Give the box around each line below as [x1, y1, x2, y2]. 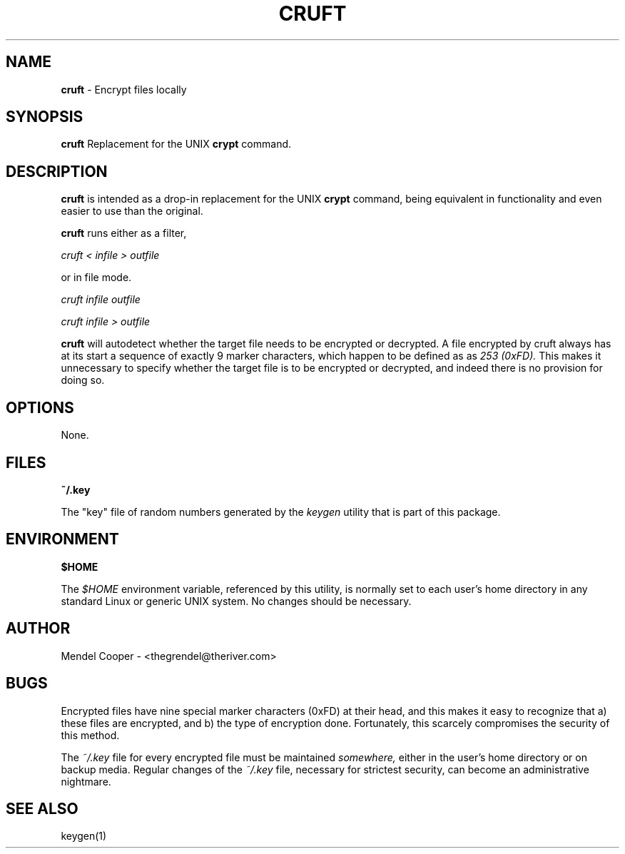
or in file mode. [61, 271, 132, 284]
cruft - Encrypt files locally [61, 83, 187, 96]
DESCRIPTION [6, 162, 108, 181]
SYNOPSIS [6, 108, 83, 126]
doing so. [61, 374, 105, 387]
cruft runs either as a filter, [61, 227, 187, 240]
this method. [61, 728, 120, 741]
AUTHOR [6, 619, 71, 638]
